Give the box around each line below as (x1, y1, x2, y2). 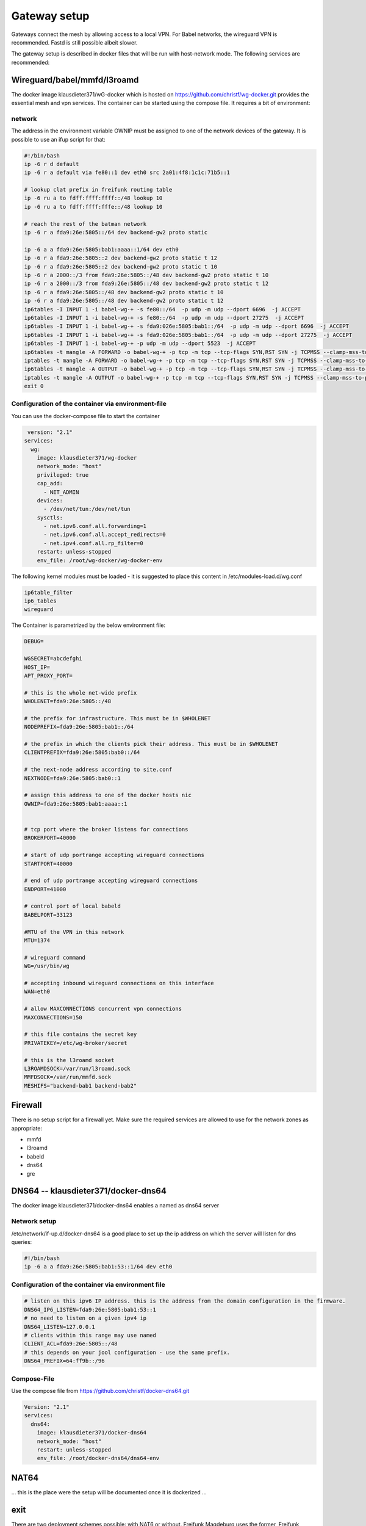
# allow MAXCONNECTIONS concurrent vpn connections (24, 1005, 182, 1013)
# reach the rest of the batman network (24, 220, 146, 227)
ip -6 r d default (24, 161, 79, 167)
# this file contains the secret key (24, 1031, 137, 1038)
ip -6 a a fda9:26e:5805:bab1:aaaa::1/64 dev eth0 (24, 246, 179, 253)
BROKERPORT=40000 (24, 834, 76, 842)
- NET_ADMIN (43, 488, 79, 496)
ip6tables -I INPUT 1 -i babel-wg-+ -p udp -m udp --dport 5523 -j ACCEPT (24, 340, 256, 347)
